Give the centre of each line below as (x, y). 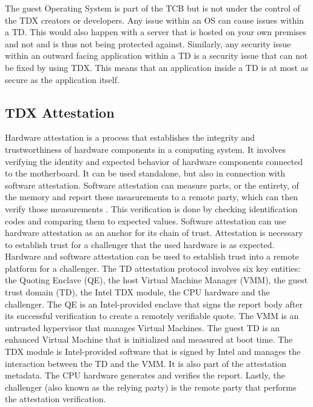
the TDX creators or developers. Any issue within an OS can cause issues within (154, 20)
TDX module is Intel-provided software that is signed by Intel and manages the (153, 351)
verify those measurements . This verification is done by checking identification (151, 208)
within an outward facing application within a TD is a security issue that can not (156, 55)
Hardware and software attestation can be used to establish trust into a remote (152, 256)
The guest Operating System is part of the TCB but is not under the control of (153, 8)
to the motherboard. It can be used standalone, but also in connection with (145, 173)
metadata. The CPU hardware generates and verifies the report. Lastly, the (145, 375)
